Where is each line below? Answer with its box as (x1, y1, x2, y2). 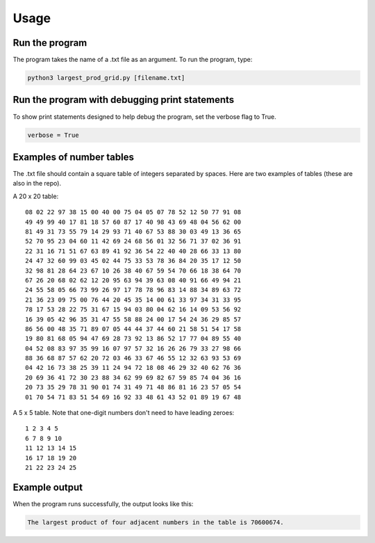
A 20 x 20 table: (12, 192, 59, 200)
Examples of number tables (12, 151, 135, 163)
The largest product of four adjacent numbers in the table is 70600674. (27, 518, 284, 526)
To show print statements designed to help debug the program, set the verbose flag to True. (12, 112, 277, 121)
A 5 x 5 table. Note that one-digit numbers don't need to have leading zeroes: (12, 409, 235, 417)
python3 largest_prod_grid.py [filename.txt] (27, 74, 185, 82)
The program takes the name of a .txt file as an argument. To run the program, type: (12, 56, 253, 64)
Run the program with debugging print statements (12, 94, 235, 106)
